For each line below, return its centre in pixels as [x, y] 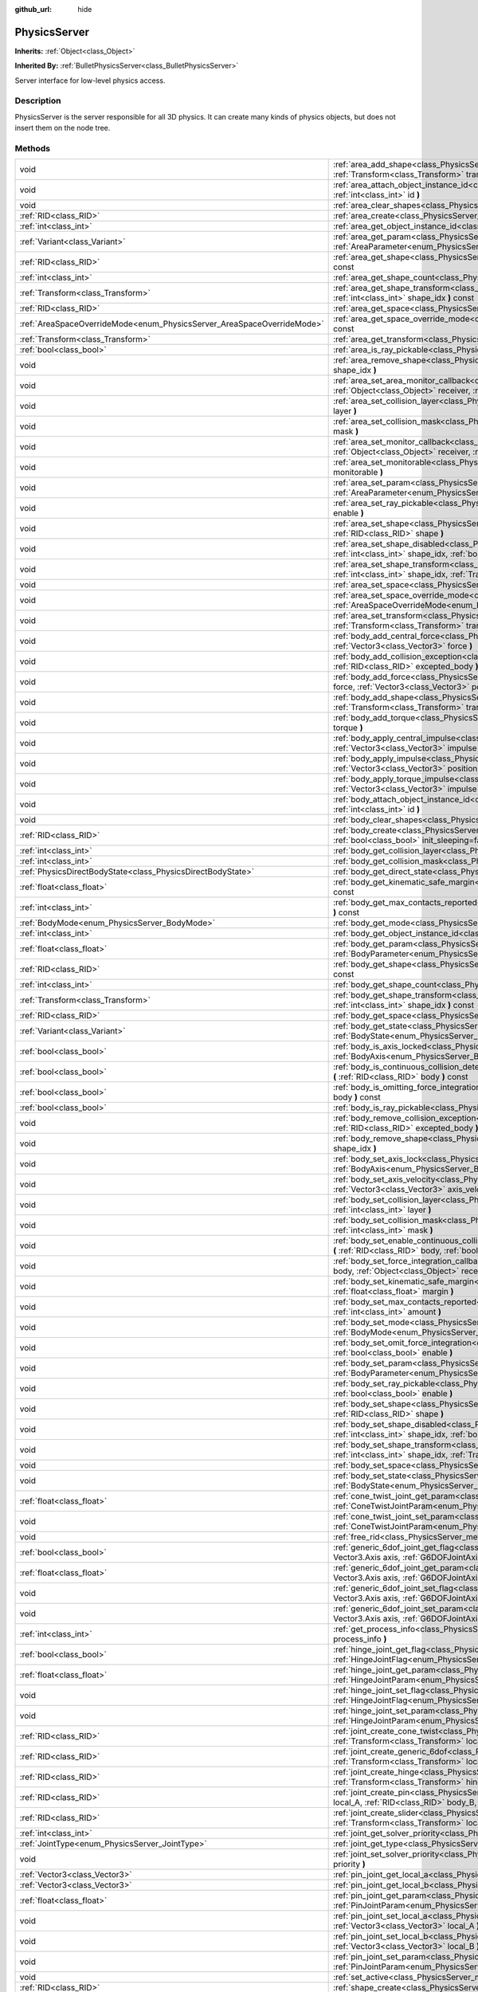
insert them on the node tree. [63, 128]
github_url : [33, 9]
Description [38, 101]
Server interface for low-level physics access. [90, 80]
